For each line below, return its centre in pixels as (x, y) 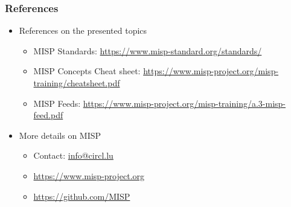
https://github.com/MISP (82, 196)
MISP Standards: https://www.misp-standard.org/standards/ (148, 50)
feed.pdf (48, 115)
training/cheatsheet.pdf (77, 83)
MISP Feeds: (57, 103)
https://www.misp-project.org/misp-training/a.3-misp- (184, 103)
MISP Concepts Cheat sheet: (87, 71)
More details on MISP (60, 135)
